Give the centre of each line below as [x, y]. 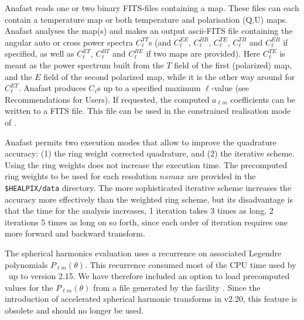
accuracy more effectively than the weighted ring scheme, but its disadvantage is [149, 199]
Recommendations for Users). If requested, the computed [107, 99]
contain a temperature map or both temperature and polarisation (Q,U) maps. [146, 19]
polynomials [26, 264]
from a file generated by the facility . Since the [177, 287]
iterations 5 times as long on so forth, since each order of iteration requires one [146, 222]
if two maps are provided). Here [203, 53]
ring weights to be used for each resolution [81, 176]
